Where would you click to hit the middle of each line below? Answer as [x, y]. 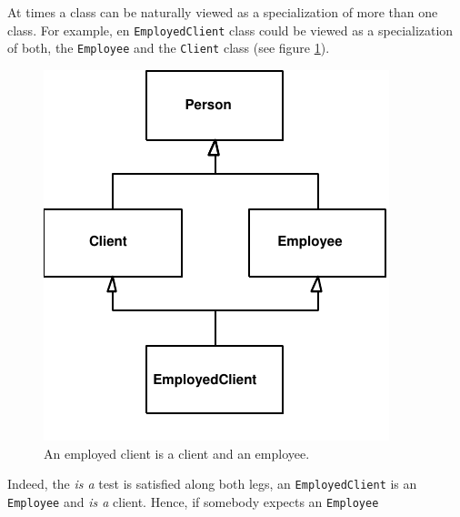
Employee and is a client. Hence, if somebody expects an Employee [193, 501]
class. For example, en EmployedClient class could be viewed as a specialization [230, 30]
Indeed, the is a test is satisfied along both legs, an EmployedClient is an [212, 484]
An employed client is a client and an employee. [177, 453]
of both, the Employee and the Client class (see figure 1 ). [169, 48]
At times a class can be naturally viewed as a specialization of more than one [223, 12]
